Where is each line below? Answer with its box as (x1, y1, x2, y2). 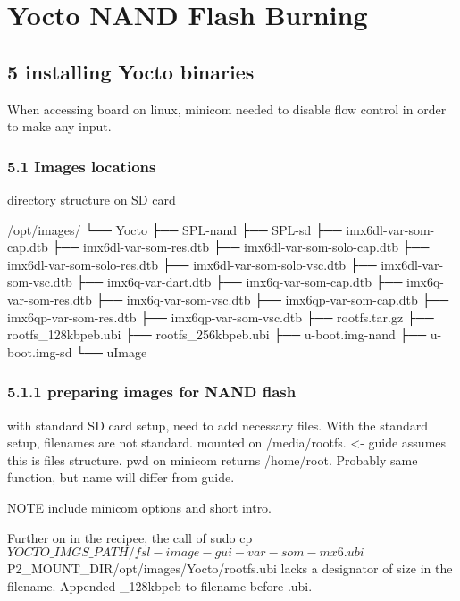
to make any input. (7, 117, 112, 136)
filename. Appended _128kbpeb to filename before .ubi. (7, 576, 313, 595)
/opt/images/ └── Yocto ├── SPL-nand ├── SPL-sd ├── (7, 220, 342, 238)
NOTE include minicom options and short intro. (7, 497, 272, 516)
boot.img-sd (7, 342, 72, 361)
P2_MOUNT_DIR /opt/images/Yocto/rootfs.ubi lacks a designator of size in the (7, 559, 453, 578)
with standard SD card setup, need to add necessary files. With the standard (7, 415, 429, 434)
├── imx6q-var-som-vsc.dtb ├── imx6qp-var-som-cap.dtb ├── (96, 289, 449, 308)
